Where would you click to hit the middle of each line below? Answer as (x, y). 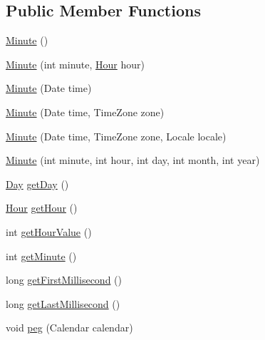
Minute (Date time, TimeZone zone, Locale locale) (116, 136)
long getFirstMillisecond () (64, 280)
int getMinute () (41, 256)
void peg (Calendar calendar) (69, 328)
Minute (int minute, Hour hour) (75, 64)
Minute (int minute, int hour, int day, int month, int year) (133, 160)
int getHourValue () (49, 231)
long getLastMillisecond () (63, 303)
